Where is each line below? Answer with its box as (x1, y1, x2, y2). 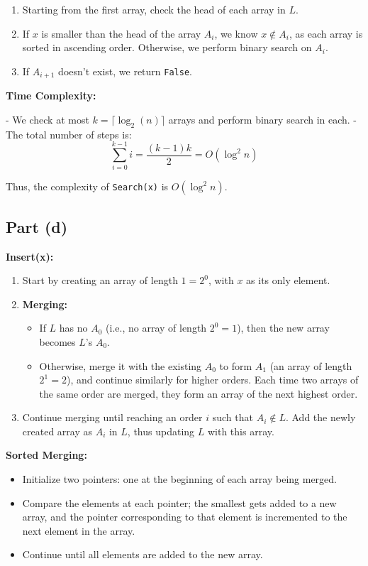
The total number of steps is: (6, 126, 132, 141)
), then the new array (237, 320, 330, 335)
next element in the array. (22, 523, 135, 538)
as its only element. (246, 273, 330, 288)
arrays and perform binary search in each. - (168, 111, 357, 126)
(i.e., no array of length (106, 320, 207, 335)
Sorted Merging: (6, 447, 87, 462)
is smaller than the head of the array (41, 26, 201, 40)
